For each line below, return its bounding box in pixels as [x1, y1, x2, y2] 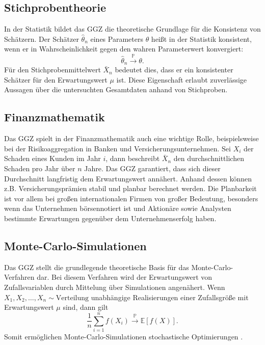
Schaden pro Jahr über [4, 163, 75, 173]
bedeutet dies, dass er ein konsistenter [115, 64, 233, 75]
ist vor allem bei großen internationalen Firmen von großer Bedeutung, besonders [4, 193, 258, 203]
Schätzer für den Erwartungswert [4, 74, 108, 85]
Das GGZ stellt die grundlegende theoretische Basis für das [4, 261, 189, 272]
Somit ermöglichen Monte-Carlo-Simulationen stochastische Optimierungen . [4, 331, 243, 341]
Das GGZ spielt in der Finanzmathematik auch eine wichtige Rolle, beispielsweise [4, 133, 259, 144]
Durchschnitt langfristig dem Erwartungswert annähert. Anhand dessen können [4, 173, 252, 183]
